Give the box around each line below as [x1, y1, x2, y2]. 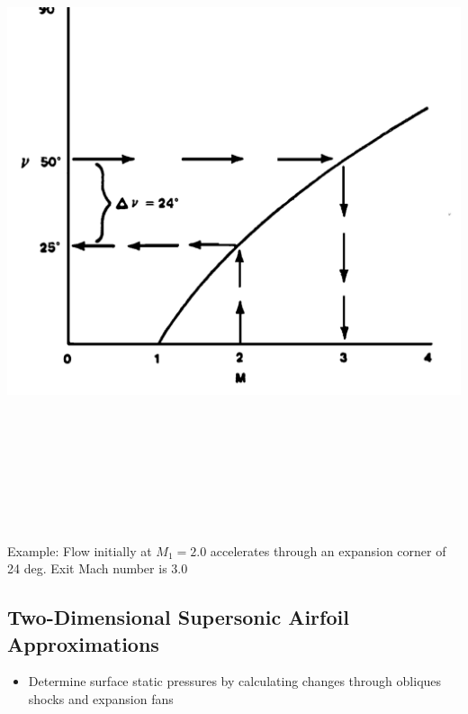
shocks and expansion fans [28, 689, 174, 708]
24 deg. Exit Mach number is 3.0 [7, 559, 188, 578]
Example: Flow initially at [7, 541, 152, 560]
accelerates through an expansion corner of [210, 541, 446, 560]
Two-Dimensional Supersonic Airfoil [7, 603, 349, 631]
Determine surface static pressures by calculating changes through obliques [28, 672, 442, 691]
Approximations [7, 629, 159, 657]
